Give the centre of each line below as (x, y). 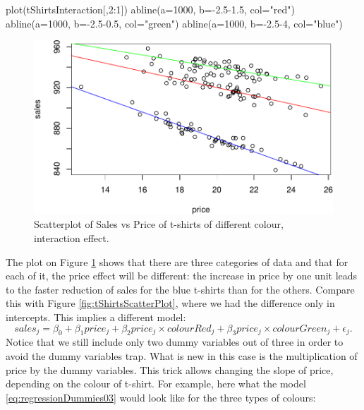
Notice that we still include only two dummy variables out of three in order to (175, 342)
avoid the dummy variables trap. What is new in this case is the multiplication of (182, 356)
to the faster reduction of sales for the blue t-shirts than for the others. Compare (180, 289)
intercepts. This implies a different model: (96, 317)
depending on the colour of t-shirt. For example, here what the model (156, 384)
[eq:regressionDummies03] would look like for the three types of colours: (161, 397)
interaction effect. (72, 238)
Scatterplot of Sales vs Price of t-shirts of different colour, (159, 224)
